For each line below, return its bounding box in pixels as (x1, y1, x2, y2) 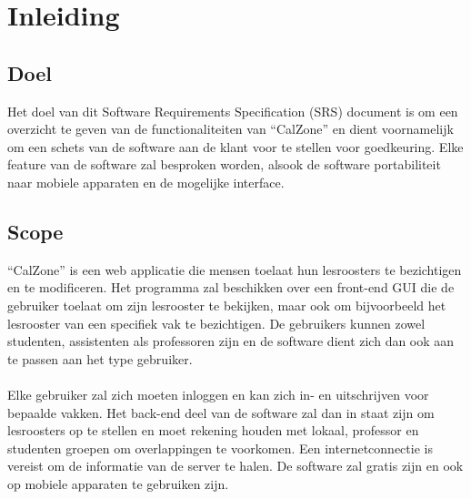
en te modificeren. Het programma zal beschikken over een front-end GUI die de (7, 278, 455, 297)
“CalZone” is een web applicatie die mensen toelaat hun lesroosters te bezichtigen (7, 260, 462, 279)
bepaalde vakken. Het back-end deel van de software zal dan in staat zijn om (7, 402, 435, 422)
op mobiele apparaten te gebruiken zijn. (7, 474, 229, 493)
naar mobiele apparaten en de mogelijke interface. (7, 172, 285, 191)
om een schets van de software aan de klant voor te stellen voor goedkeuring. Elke (7, 137, 464, 156)
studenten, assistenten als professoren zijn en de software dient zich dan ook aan (7, 331, 455, 351)
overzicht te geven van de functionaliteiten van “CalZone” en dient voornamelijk (7, 119, 454, 138)
